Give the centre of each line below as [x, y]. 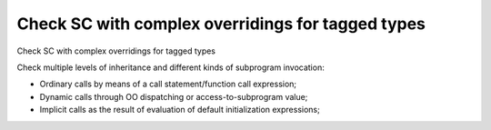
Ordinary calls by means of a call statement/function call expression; [168, 84]
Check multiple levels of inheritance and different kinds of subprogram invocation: [170, 67]
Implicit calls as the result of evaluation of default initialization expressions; [180, 110]
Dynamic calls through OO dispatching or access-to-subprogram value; [174, 96]
